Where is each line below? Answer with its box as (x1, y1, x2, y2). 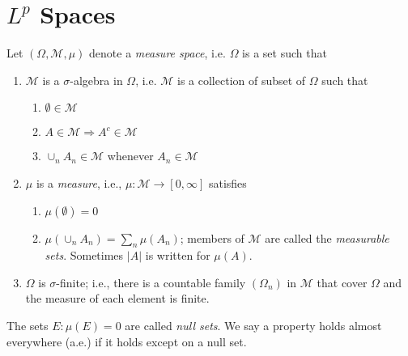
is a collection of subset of (177, 71, 306, 88)
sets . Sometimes (45, 247, 124, 264)
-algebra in (70, 71, 123, 88)
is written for (145, 247, 210, 264)
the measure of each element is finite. (25, 290, 210, 307)
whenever (107, 147, 154, 164)
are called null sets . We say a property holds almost (125, 317, 382, 334)
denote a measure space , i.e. (89, 44, 226, 61)
